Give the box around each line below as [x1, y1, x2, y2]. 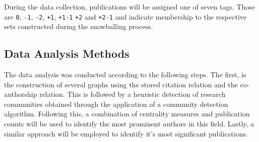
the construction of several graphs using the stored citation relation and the [4, 79, 238, 89]
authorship [4, 89, 37, 99]
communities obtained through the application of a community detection [4, 98, 228, 109]
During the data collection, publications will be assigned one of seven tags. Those [4, 2, 255, 12]
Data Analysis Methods [4, 46, 129, 61]
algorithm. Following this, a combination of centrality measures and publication [4, 108, 250, 119]
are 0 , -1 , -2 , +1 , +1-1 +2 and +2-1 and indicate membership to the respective [4, 11, 247, 22]
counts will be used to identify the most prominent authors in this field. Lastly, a [4, 118, 254, 129]
